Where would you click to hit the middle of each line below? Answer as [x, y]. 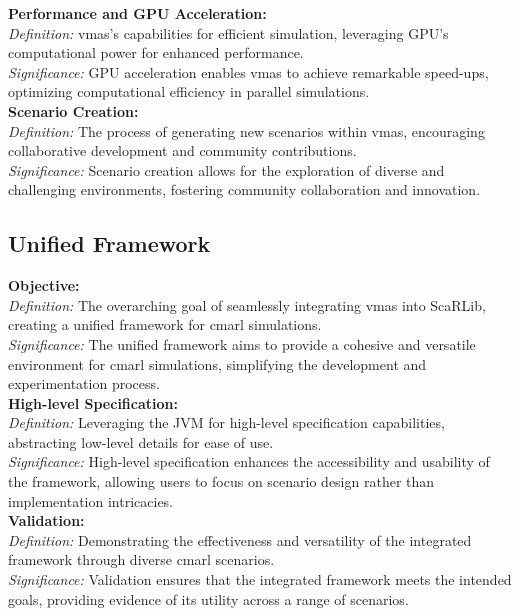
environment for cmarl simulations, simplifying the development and [217, 363]
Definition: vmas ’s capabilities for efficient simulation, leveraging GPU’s [228, 32]
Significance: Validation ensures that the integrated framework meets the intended [260, 579]
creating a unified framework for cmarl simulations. [165, 324]
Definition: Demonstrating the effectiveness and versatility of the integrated [240, 539]
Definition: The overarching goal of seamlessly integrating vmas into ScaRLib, [247, 304]
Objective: [44, 285]
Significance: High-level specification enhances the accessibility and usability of [249, 461]
